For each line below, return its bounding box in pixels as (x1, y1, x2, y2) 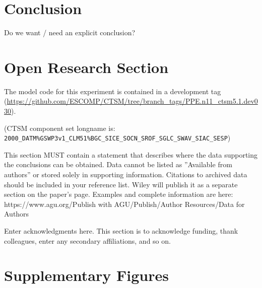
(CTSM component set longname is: (4, 122, 115, 133)
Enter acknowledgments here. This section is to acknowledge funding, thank (4, 226, 238, 236)
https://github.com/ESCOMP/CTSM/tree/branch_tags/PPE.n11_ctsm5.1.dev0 (7, 96, 258, 106)
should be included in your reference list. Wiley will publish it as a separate (4, 179, 238, 189)
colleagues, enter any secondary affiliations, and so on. (4, 235, 171, 246)
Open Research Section (4, 56, 169, 77)
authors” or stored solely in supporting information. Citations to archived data (4, 169, 247, 180)
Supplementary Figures (4, 265, 169, 285)
